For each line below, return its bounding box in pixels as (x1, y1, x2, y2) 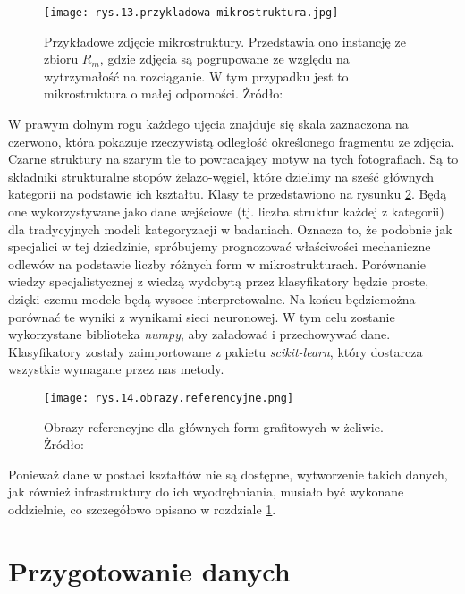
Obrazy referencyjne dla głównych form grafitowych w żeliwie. (44, 417, 384, 436)
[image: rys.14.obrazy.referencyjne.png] (44, 391, 294, 404)
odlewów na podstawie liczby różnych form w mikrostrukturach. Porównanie (8, 254, 426, 273)
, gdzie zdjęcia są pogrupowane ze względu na (99, 49, 350, 68)
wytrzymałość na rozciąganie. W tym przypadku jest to (44, 66, 349, 85)
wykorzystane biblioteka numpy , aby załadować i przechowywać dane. (8, 325, 391, 344)
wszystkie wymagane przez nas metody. (8, 360, 224, 378)
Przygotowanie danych (8, 552, 291, 589)
